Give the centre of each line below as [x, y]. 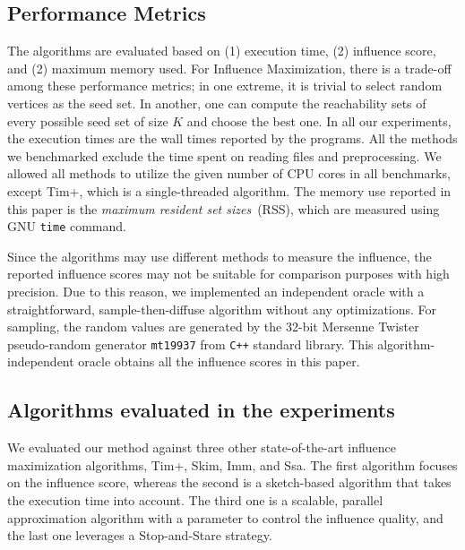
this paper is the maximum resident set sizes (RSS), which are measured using [224, 208]
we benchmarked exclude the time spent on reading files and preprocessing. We [224, 155]
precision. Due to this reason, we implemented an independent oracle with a [216, 291]
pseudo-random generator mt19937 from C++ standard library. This [190, 344]
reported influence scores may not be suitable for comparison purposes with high [228, 274]
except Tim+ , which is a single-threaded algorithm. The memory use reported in [229, 190]
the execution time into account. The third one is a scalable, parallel [195, 500]
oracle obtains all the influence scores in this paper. [219, 361]
